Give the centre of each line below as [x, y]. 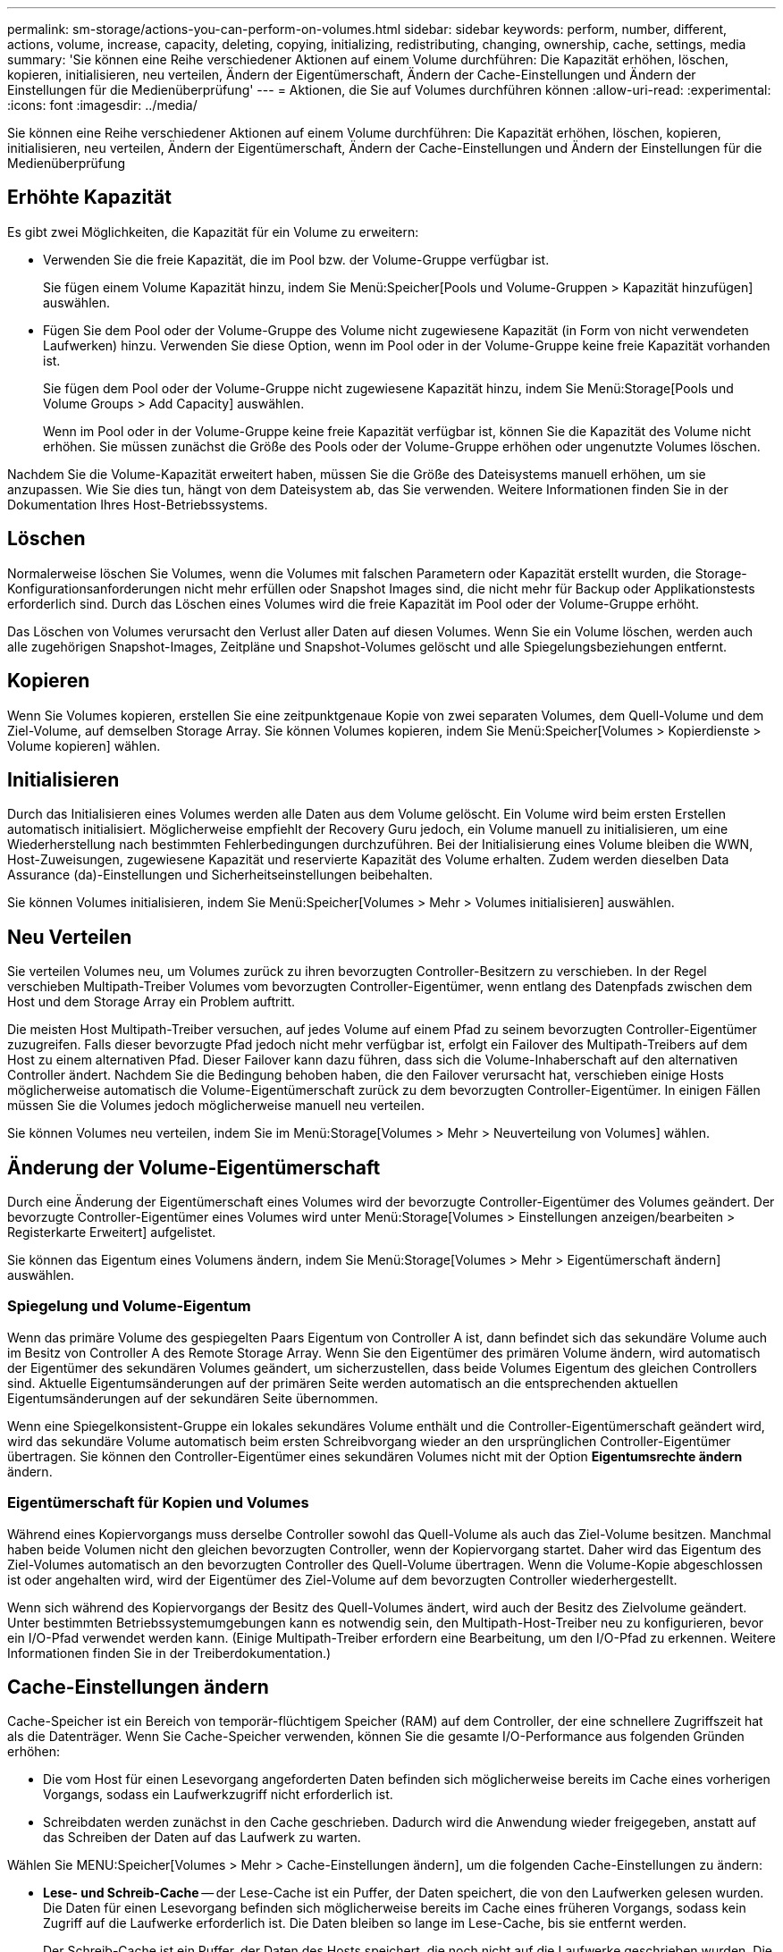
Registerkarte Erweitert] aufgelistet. [112, 1233]
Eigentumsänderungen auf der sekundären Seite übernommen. [193, 1398]
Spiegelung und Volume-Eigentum [129, 1306]
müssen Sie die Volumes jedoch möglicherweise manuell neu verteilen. [216, 1106]
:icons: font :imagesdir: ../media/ [102, 105]
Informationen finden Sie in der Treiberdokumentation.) [169, 1653]
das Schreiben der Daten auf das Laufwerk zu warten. [202, 1838]
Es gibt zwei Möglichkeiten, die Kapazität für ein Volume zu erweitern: [213, 231]
